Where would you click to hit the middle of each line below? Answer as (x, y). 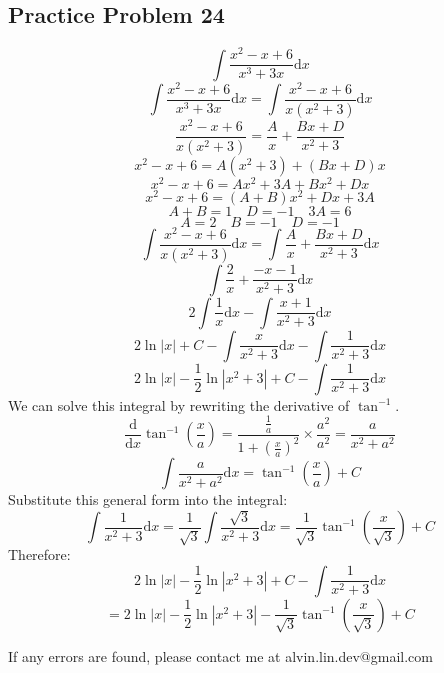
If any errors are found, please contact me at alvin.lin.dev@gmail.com (220, 655)
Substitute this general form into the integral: (148, 499)
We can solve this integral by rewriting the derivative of (179, 404)
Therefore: (39, 554)
